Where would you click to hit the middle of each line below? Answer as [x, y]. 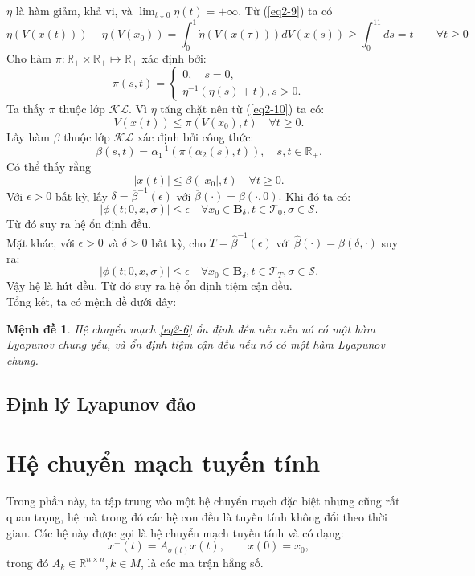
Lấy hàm [28, 136]
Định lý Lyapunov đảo [101, 403]
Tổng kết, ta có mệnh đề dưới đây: [92, 302]
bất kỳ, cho [178, 242]
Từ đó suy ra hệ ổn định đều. [79, 223]
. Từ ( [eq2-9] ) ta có [285, 10]
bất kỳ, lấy [81, 196]
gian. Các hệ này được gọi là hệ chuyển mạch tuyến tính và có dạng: [175, 532]
